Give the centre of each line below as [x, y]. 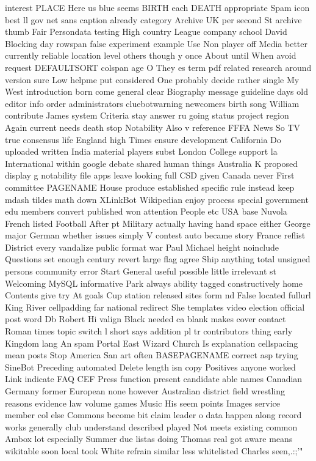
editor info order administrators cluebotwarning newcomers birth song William [152, 103]
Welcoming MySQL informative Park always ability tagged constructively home [154, 283]
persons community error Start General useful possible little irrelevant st [141, 271]
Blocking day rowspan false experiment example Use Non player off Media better [156, 43]
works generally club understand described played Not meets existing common [151, 426]
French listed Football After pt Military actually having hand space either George [158, 223]
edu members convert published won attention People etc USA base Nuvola [146, 211]
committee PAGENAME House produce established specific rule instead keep [150, 187]
